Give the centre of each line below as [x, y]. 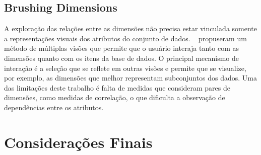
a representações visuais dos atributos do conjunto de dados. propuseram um [125, 38]
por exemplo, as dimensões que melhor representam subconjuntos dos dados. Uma [131, 78]
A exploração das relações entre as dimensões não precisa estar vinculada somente [131, 28]
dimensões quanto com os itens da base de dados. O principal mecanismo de [122, 58]
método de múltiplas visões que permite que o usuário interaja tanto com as [121, 48]
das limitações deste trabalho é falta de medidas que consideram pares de [117, 87]
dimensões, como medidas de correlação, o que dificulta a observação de [115, 97]
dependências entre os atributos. [54, 107]
